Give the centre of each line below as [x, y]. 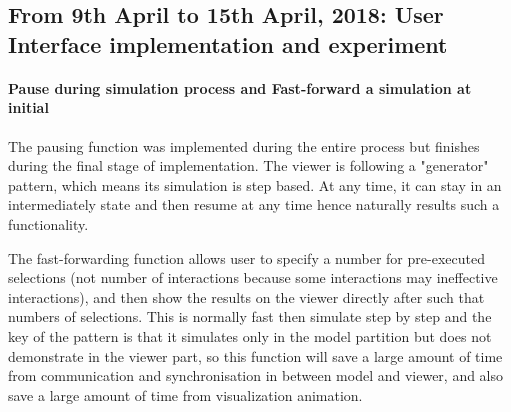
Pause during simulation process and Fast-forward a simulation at [240, 87]
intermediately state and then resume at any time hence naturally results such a [254, 204]
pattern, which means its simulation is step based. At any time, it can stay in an [255, 184]
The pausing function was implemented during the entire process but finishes [244, 145]
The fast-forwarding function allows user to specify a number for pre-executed [246, 257]
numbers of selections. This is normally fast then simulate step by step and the [250, 316]
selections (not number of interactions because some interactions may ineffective [253, 277]
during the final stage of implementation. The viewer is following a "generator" [248, 165]
